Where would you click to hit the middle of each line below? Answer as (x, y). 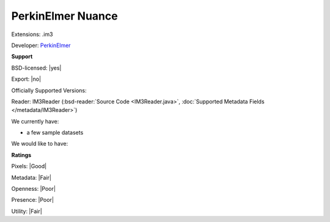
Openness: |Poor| (34, 189)
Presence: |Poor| (33, 200)
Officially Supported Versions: (49, 90)
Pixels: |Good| (29, 166)
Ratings (21, 155)
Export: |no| (26, 79)
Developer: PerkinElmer (41, 45)
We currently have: (35, 121)
